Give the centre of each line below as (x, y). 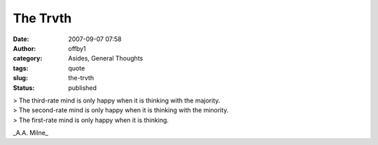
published (83, 88)
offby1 (77, 48)
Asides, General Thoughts (106, 59)
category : (28, 59)
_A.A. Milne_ (30, 133)
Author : (24, 48)
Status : (24, 88)
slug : (20, 78)
